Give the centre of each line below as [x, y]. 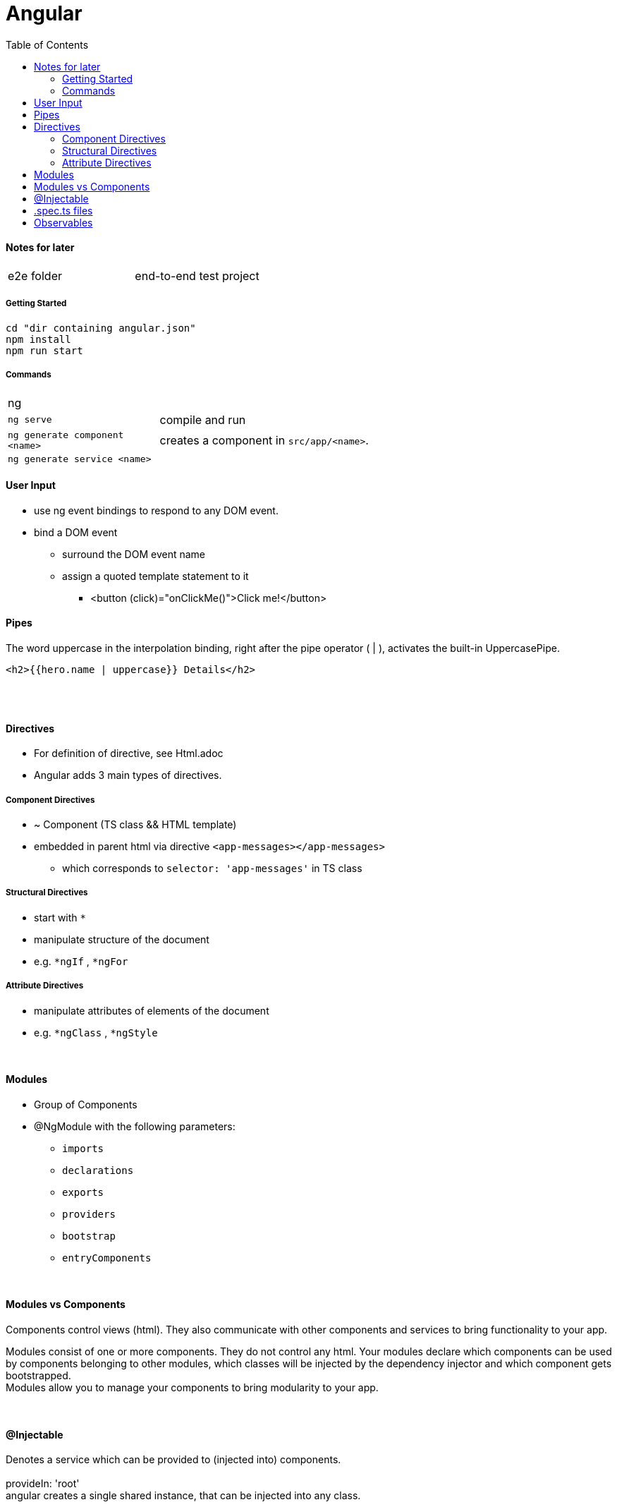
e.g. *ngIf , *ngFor [81, 961]
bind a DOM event [76, 532]
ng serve [30, 420]
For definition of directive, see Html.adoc [129, 753]
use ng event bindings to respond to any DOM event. [156, 510]
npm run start [44, 350]
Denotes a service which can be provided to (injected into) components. [173, 1460]
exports [83, 1192]
